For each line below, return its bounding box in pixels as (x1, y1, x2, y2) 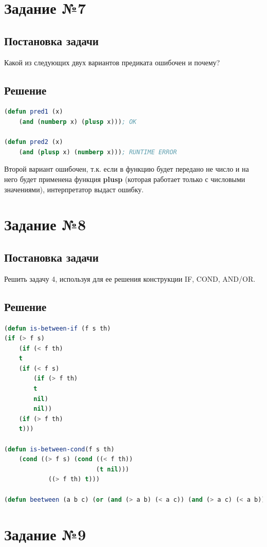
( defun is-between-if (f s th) (4, 324, 111, 332)
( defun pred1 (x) (4, 108, 63, 116)
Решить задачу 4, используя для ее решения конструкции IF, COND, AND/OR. (4, 273, 256, 284)
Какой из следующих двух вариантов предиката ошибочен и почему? (4, 57, 220, 67)
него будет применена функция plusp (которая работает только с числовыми (4, 173, 245, 184)
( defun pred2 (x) (4, 138, 63, 146)
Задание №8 (4, 214, 86, 235)
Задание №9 (4, 524, 86, 545)
